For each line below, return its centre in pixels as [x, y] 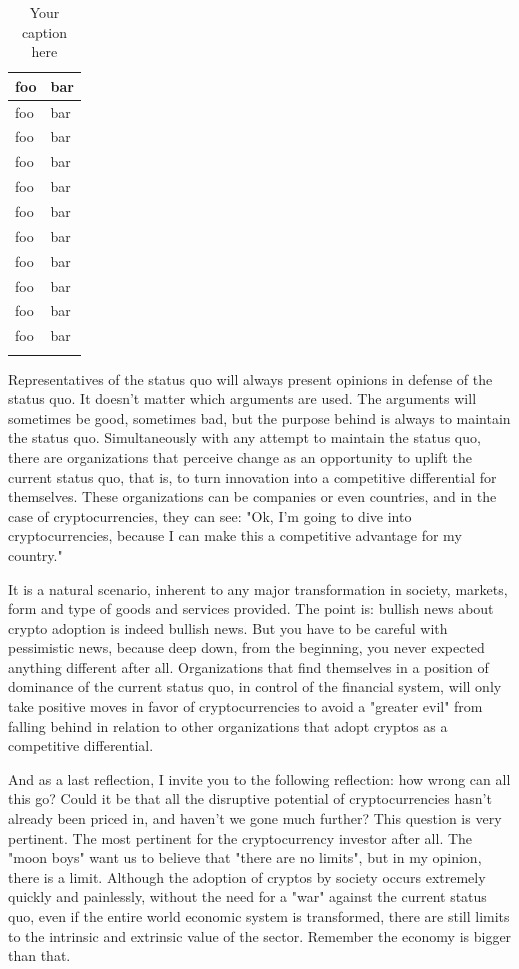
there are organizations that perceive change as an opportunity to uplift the [240, 456]
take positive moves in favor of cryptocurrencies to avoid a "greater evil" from [245, 706]
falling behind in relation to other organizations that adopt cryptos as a [228, 725]
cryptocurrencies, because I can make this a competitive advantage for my [235, 535]
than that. [39, 955]
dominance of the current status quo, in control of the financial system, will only [255, 686]
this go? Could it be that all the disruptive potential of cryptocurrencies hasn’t [250, 798]
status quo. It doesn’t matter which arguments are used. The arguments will [242, 398]
